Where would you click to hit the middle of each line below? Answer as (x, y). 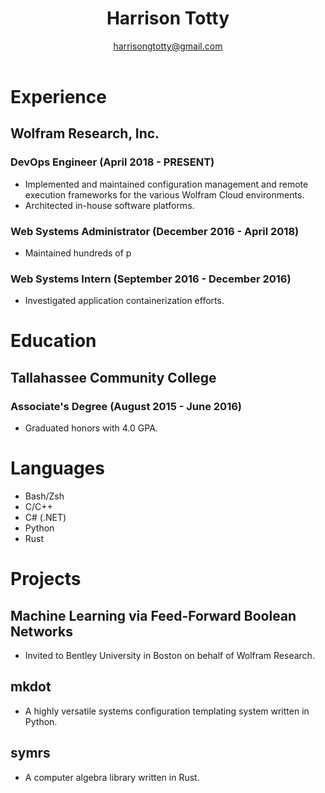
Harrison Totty (168, 18)
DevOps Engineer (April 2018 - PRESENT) (112, 162)
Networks (41, 631)
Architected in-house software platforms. (109, 205)
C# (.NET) (45, 518)
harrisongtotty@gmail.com (168, 46)
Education (53, 341)
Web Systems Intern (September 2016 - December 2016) (151, 279)
